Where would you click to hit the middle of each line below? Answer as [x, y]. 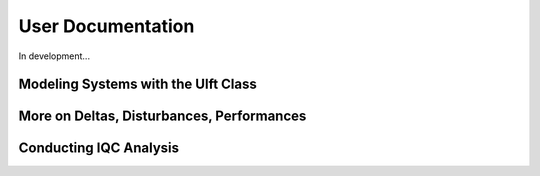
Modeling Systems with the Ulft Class [137, 84]
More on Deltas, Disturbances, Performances [162, 116]
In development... [54, 56]
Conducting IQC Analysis [99, 148]
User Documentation [106, 26]
